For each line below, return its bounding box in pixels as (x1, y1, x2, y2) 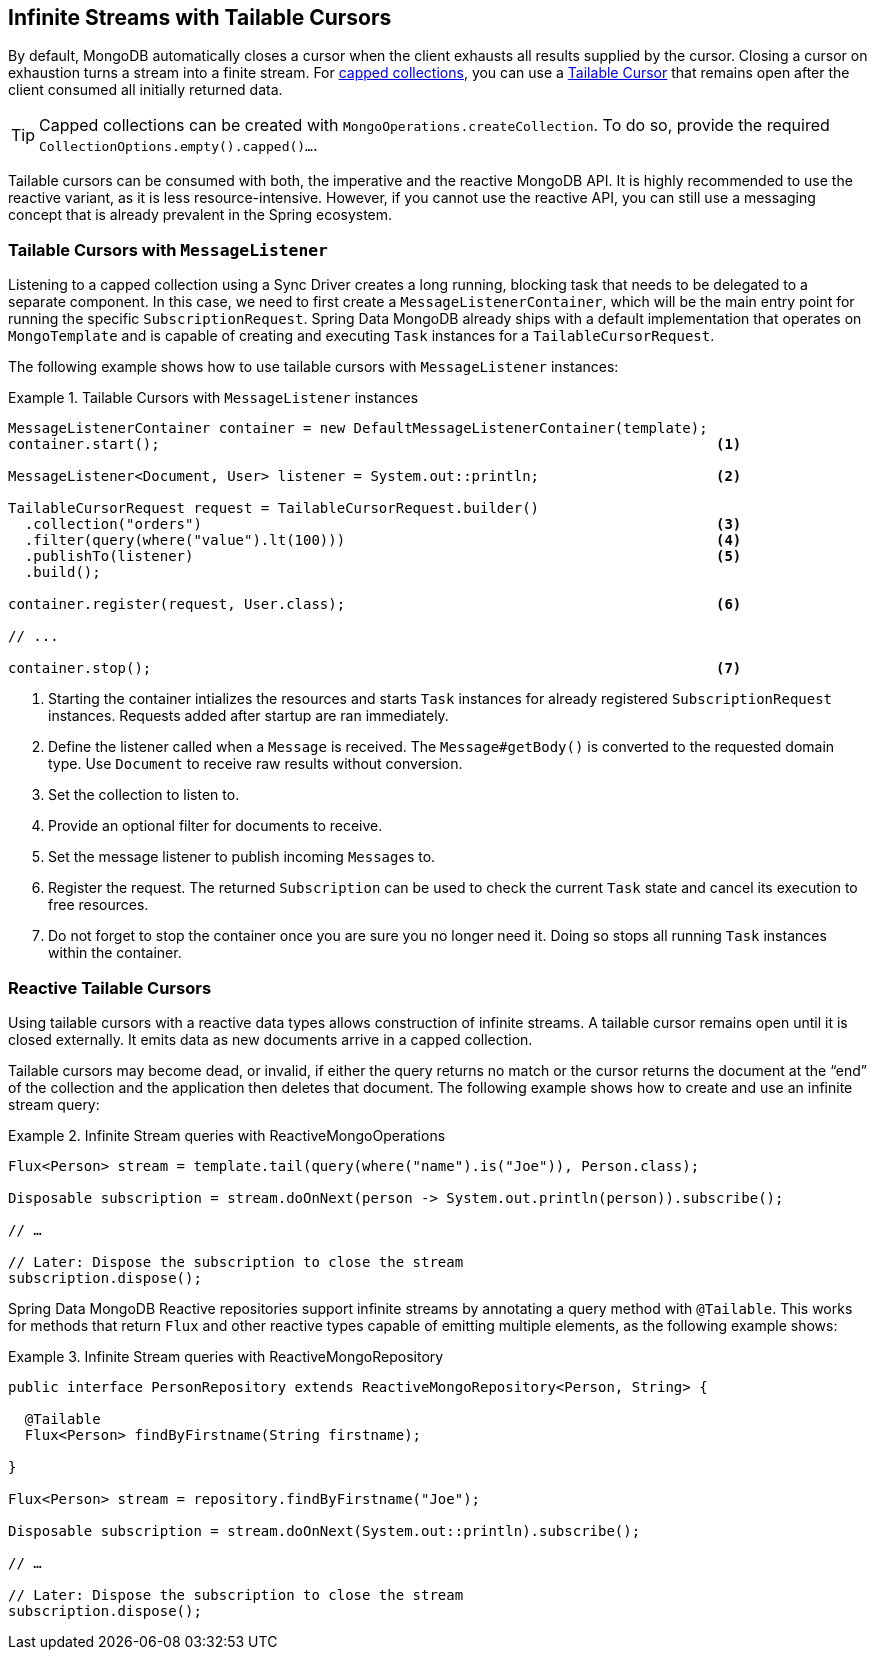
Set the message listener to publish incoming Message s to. (48, 848, 436, 866)
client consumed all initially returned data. (8, 81, 283, 99)
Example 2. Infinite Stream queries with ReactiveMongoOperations (8, 1126, 446, 1144)
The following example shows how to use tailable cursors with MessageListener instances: (8, 358, 619, 376)
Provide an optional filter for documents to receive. (48, 817, 383, 835)
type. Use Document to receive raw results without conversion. (48, 755, 463, 773)
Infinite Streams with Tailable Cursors (8, 5, 392, 30)
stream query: (8, 1095, 100, 1113)
